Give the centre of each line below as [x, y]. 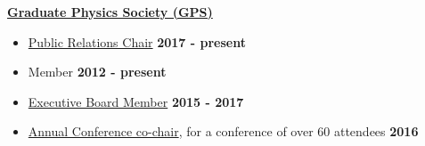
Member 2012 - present [97, 72]
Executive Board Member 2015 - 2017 [136, 101]
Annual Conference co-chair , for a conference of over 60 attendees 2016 [223, 131]
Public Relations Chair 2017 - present [137, 41]
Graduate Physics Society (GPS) [110, 12]
